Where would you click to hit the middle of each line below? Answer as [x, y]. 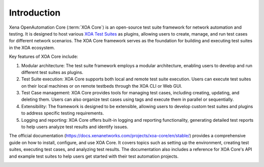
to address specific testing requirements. [63, 113]
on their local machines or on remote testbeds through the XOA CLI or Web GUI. [102, 86]
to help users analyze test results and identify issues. [75, 127]
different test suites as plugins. [52, 72]
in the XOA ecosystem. [32, 47]
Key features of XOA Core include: [44, 56]
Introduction [35, 13]
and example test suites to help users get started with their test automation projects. [94, 156]
